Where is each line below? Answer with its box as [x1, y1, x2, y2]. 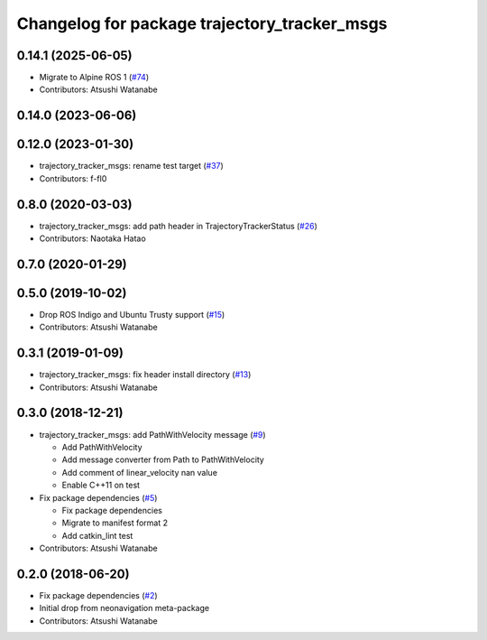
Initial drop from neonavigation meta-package [39, 603, 210, 614]
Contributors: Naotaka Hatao [39, 233, 146, 244]
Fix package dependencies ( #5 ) [39, 492, 158, 503]
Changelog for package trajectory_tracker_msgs [16, 14, 388, 33]
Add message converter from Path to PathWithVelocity [61, 454, 265, 465]
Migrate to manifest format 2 [61, 517, 169, 528]
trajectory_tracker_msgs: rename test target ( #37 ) [39, 161, 225, 172]
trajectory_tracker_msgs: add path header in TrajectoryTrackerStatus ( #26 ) [39, 220, 317, 231]
